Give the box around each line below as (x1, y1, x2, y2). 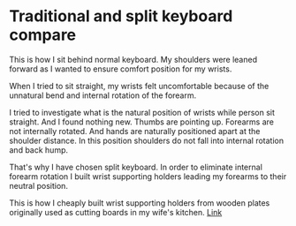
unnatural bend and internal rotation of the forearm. (9, 90, 197, 101)
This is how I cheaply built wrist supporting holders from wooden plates (9, 197, 270, 208)
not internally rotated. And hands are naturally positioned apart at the (9, 125, 261, 136)
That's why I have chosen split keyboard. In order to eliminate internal (9, 162, 263, 172)
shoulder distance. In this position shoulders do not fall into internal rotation (9, 135, 285, 146)
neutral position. (9, 180, 69, 191)
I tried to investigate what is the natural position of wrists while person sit (9, 107, 276, 117)
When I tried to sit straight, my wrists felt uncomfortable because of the (9, 80, 269, 91)
